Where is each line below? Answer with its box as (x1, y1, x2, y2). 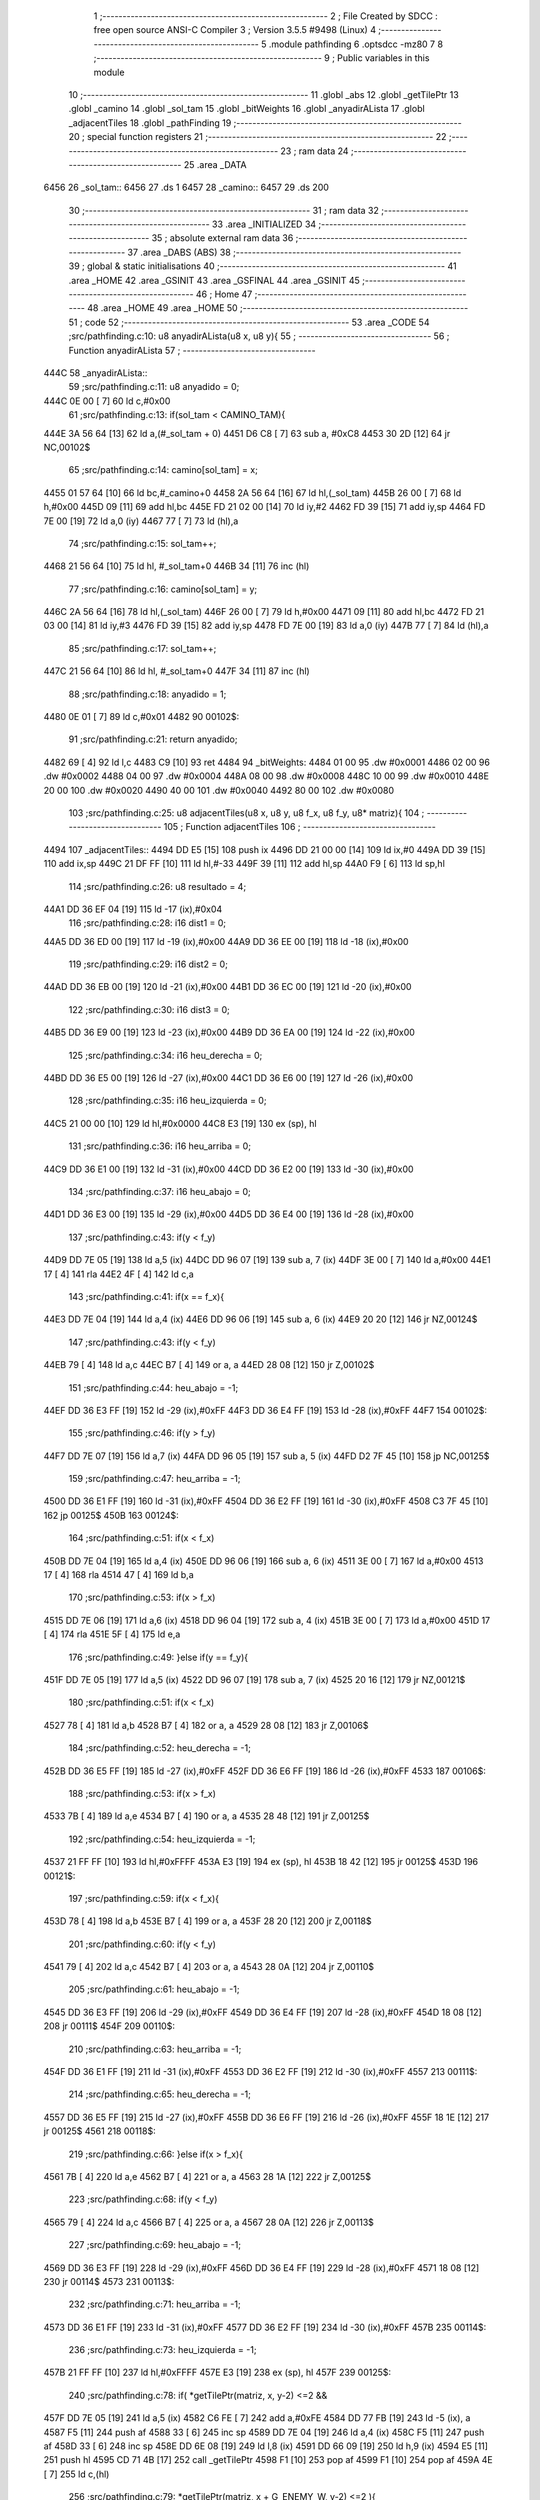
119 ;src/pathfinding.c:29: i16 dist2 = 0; (68, 958, 229, 970)
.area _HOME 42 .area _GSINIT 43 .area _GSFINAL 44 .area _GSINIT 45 (68, 274, 360, 286)
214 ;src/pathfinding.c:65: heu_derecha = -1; (68, 2088, 252, 2100)
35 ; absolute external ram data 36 (151, 232, 294, 244)
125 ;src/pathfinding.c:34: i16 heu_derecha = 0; (68, 1049, 263, 1061)
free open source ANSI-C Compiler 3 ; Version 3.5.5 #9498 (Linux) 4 (93, 24, 377, 36)
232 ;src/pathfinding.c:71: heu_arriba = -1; (68, 2298, 241, 2310)
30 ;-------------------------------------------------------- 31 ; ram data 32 (68, 204, 380, 216)
